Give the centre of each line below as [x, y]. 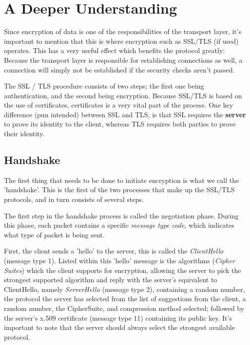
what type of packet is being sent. [54, 234]
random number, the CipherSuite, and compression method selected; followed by [124, 308]
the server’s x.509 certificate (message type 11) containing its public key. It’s [118, 318]
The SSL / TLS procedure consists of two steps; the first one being [104, 86]
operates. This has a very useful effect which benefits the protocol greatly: [115, 50]
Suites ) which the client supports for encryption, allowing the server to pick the [123, 270]
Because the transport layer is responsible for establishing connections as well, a [123, 60]
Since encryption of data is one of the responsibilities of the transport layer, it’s [123, 31]
